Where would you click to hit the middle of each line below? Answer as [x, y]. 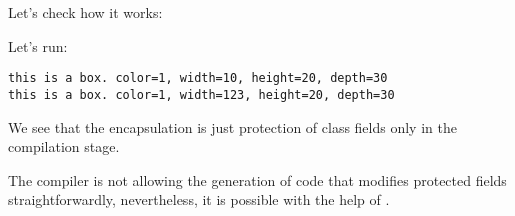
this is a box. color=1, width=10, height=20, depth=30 [198, 78]
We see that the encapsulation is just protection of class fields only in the [232, 126]
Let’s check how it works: [85, 12]
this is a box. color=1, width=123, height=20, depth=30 [201, 94]
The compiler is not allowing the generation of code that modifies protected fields [257, 179]
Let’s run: [38, 45]
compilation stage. [64, 146]
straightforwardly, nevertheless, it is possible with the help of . [199, 199]
